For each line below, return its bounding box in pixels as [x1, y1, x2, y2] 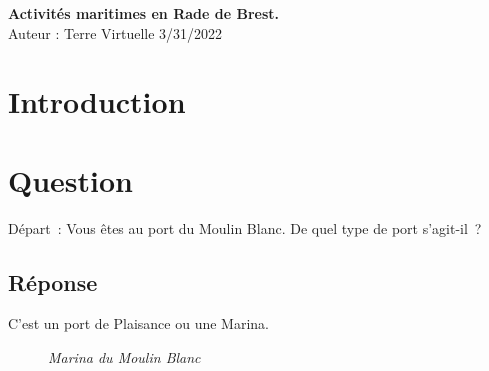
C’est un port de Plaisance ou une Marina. [8, 313, 270, 334]
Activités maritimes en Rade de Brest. [8, 3, 279, 23]
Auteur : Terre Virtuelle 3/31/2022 [8, 22, 223, 43]
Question [8, 159, 133, 200]
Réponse [8, 266, 98, 297]
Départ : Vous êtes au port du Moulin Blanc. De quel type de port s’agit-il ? [8, 217, 482, 238]
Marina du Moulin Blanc [48, 347, 201, 368]
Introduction [8, 81, 186, 122]
